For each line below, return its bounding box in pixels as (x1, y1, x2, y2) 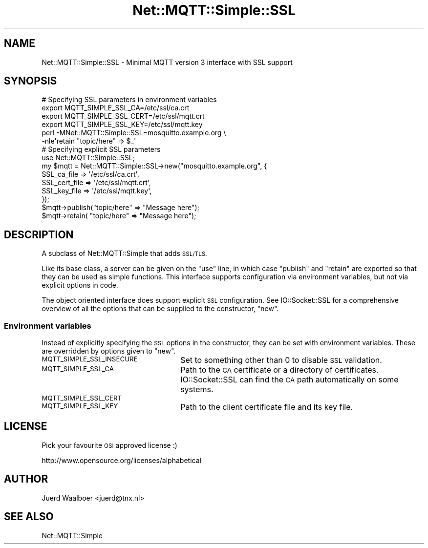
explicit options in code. (42, 281, 118, 290)
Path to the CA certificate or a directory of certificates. (180, 365, 379, 375)
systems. (180, 384, 214, 395)
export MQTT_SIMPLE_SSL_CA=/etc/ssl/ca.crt (42, 104, 190, 112)
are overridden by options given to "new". (42, 347, 176, 356)
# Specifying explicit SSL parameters (42, 145, 161, 154)
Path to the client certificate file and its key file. (180, 402, 353, 412)
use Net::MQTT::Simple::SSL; (42, 153, 135, 162)
